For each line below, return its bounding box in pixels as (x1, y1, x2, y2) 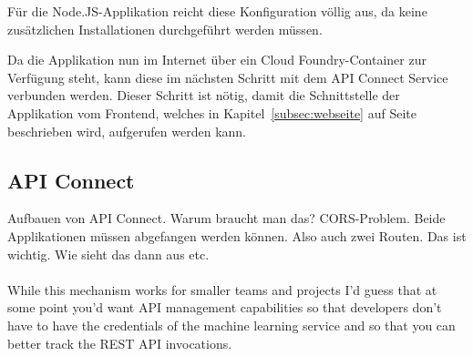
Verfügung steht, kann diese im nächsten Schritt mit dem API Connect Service (7, 67, 448, 86)
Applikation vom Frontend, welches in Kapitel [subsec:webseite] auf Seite (7, 103, 416, 122)
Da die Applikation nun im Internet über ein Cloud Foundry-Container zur (7, 50, 427, 69)
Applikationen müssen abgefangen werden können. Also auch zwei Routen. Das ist (7, 226, 467, 245)
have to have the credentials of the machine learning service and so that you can (7, 315, 456, 334)
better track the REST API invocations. (7, 333, 232, 352)
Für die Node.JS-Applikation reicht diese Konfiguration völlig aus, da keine (7, 2, 427, 20)
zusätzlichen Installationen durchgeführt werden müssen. (7, 19, 323, 38)
